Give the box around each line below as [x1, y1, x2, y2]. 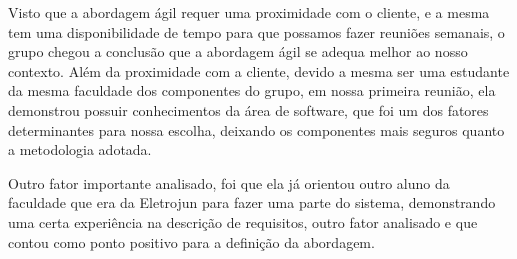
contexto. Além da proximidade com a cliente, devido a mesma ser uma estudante [8, 60, 510, 81]
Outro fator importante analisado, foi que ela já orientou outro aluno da [8, 172, 450, 193]
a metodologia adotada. [8, 139, 152, 160]
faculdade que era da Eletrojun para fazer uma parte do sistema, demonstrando [8, 192, 496, 213]
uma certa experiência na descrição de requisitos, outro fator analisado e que [8, 211, 478, 232]
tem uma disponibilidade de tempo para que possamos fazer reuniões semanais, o [8, 21, 505, 42]
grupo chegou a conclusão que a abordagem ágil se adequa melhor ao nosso [8, 41, 468, 62]
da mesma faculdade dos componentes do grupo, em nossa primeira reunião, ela [8, 80, 496, 101]
